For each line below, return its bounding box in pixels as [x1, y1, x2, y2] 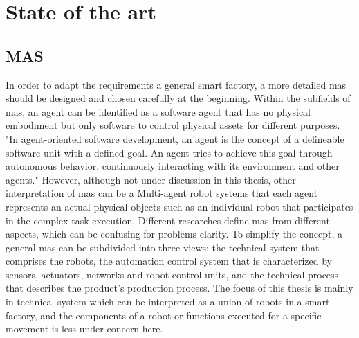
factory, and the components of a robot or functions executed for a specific [6, 308, 322, 322]
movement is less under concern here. [6, 321, 163, 336]
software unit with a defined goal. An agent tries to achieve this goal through [6, 145, 333, 159]
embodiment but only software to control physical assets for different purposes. [6, 118, 340, 132]
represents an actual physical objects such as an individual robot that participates [6, 199, 353, 213]
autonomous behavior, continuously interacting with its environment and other [6, 159, 340, 173]
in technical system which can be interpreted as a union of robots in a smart [6, 294, 330, 309]
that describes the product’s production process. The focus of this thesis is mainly [6, 281, 353, 295]
